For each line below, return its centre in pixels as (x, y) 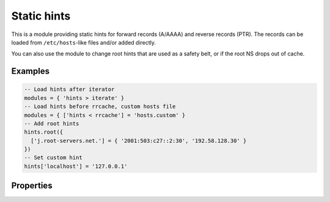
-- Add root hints (52, 123)
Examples (31, 71)
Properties (32, 186)
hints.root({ (44, 132)
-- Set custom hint (53, 158)
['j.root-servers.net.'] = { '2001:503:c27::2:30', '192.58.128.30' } (139, 141)
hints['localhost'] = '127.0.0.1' (76, 166)
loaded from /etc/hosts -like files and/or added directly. (83, 42)
